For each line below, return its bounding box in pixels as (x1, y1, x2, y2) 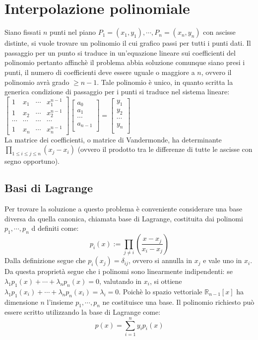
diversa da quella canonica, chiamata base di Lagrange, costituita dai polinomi (4, 213, 243, 223)
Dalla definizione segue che (4, 255, 86, 266)
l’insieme (47, 296, 73, 307)
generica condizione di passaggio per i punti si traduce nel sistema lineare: (4, 86, 230, 97)
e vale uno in (203, 255, 242, 266)
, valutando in (99, 275, 142, 286)
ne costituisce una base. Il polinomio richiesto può (102, 296, 255, 307)
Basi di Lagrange (4, 180, 93, 196)
